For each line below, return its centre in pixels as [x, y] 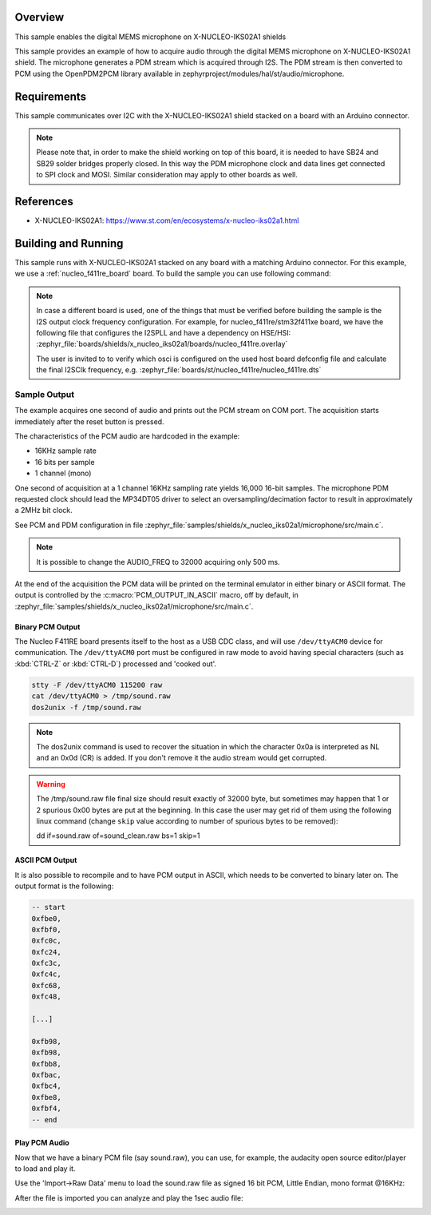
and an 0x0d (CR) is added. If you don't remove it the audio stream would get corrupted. [182, 758]
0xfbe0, [46, 918]
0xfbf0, [46, 929]
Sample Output [45, 394]
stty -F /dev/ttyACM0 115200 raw [97, 685]
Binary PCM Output [47, 626]
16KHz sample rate [66, 451]
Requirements [51, 96]
